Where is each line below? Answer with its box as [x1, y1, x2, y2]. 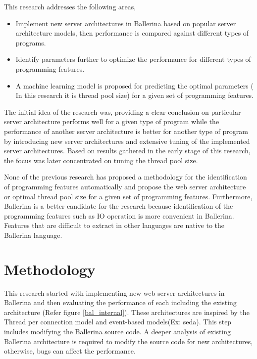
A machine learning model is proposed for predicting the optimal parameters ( [15, 80, 254, 90]
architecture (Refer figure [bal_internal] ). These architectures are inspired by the [4, 307, 250, 317]
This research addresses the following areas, [4, 1, 136, 11]
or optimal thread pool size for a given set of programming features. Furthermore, [4, 191, 253, 201]
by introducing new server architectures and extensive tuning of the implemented [4, 135, 250, 146]
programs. [15, 37, 46, 47]
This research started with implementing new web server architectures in [4, 287, 225, 298]
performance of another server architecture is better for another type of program [4, 126, 248, 136]
